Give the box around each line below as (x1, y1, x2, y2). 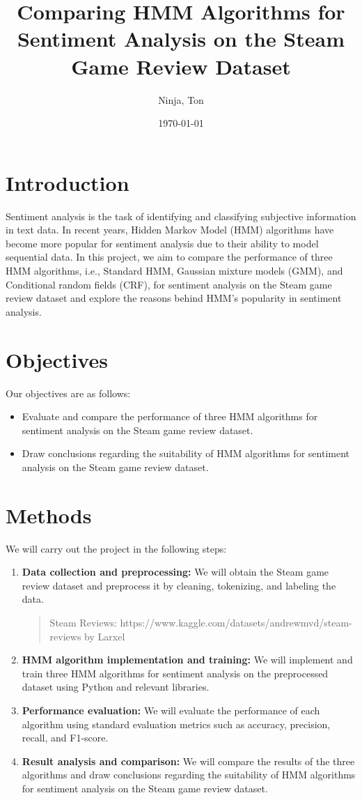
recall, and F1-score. (22, 730, 109, 745)
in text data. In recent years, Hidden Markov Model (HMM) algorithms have (6, 222, 334, 237)
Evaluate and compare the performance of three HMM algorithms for (22, 409, 318, 424)
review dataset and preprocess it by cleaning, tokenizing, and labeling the (22, 578, 336, 592)
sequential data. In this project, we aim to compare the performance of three (6, 249, 333, 264)
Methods (6, 500, 92, 529)
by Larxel (84, 629, 125, 643)
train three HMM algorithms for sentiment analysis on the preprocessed (22, 666, 329, 680)
